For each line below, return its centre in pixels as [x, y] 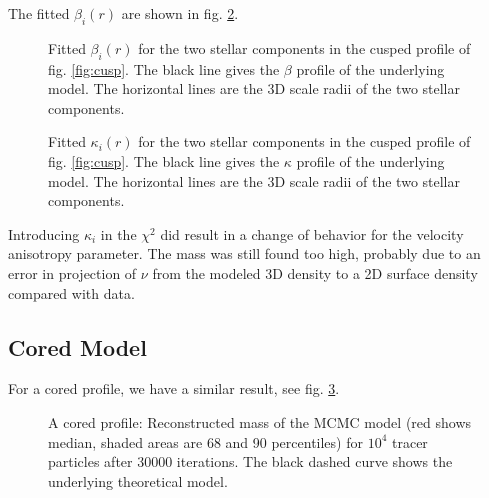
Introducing [44, 233]
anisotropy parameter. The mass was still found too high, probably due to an [244, 253]
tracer [410, 441]
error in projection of [72, 272]
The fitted [39, 13]
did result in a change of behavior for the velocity [312, 233]
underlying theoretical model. [138, 480]
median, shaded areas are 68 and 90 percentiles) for [205, 441]
